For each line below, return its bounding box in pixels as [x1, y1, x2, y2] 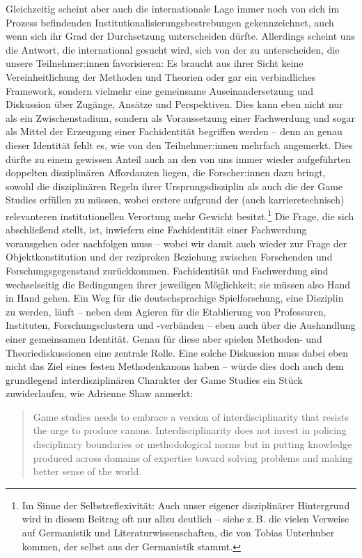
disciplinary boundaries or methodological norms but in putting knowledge [33, 437, 352, 451]
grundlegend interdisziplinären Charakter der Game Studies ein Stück [6, 372, 303, 387]
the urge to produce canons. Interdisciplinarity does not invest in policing [33, 423, 347, 437]
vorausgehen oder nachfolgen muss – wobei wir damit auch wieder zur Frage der [6, 235, 347, 250]
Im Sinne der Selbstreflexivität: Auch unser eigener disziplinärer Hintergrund [22, 497, 350, 512]
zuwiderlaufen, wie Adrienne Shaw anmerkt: [6, 386, 194, 401]
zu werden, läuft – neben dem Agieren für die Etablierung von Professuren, [6, 304, 326, 318]
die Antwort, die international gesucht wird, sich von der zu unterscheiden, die [6, 42, 340, 56]
